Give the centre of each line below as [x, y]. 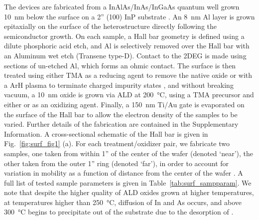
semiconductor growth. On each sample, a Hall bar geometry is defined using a [124, 36]
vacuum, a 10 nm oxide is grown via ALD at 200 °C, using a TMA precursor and [129, 95]
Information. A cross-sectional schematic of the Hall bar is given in [106, 133]
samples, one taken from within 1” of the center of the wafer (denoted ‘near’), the [129, 153]
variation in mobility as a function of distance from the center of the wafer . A [124, 173]
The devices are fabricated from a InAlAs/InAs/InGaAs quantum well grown [122, 6]
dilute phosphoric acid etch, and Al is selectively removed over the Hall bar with [127, 46]
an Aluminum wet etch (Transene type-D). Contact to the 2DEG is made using [125, 55]
